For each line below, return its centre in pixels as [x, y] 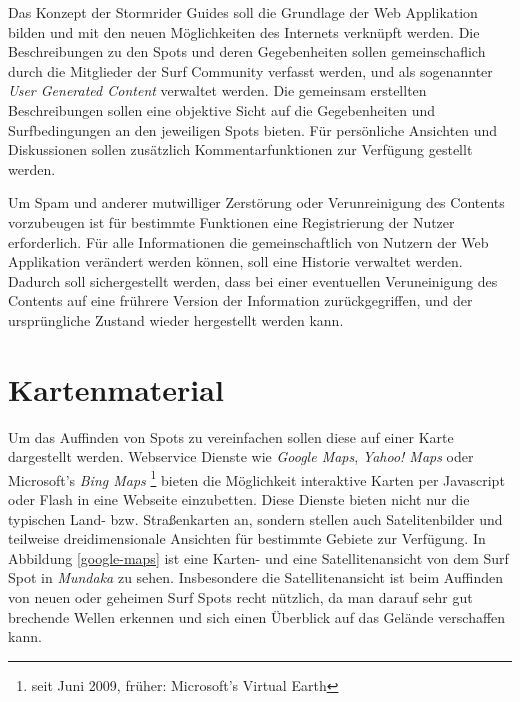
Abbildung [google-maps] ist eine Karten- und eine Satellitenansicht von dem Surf [258, 557]
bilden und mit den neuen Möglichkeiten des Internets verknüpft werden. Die [244, 31]
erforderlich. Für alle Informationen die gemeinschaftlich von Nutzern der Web [248, 241]
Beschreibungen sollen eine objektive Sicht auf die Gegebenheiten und [222, 109]
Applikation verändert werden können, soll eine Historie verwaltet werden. [235, 261]
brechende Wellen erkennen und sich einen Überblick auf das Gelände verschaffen [257, 616]
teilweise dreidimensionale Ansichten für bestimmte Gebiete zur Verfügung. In [247, 538]
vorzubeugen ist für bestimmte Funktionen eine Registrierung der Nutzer [231, 221]
